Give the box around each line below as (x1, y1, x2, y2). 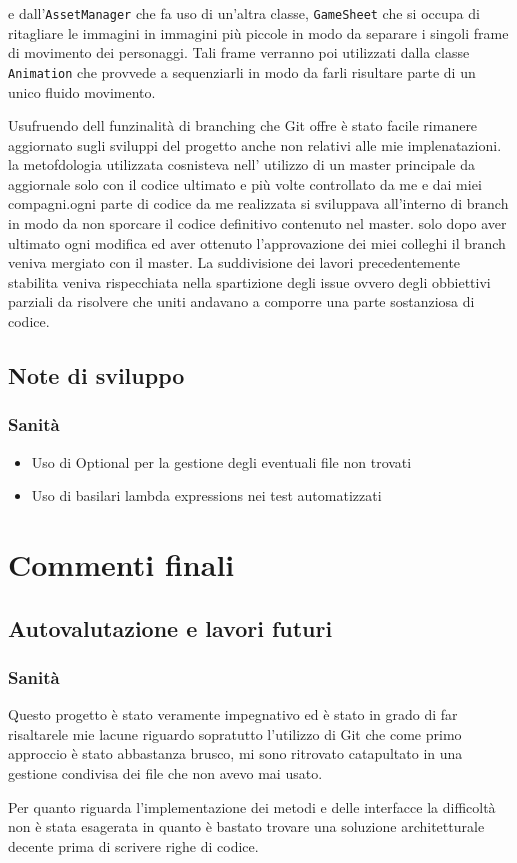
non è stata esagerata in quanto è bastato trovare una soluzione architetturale (8, 816, 485, 837)
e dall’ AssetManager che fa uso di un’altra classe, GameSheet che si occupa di (8, 3, 480, 23)
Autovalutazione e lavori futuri (8, 612, 333, 643)
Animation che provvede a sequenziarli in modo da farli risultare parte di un (8, 61, 476, 82)
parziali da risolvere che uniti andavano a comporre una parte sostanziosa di (8, 291, 475, 312)
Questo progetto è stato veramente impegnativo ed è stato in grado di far (8, 704, 458, 725)
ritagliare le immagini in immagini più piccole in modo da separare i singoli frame (8, 22, 509, 43)
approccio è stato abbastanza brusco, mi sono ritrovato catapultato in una (8, 743, 463, 764)
